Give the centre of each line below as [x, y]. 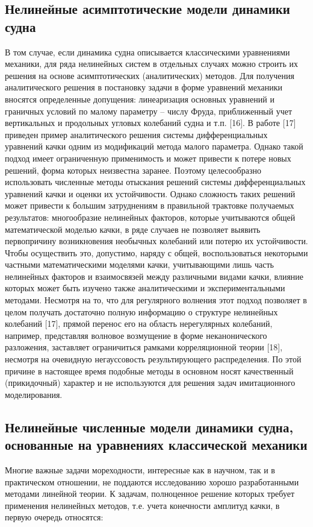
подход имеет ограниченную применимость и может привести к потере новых [148, 158]
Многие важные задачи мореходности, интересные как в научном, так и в [140, 470]
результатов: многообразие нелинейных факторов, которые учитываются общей [150, 217]
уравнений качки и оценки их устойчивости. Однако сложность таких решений [150, 193]
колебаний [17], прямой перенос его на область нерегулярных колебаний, [139, 323]
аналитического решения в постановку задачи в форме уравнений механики [144, 87]
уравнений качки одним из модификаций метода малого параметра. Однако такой [154, 146]
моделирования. [34, 394]
